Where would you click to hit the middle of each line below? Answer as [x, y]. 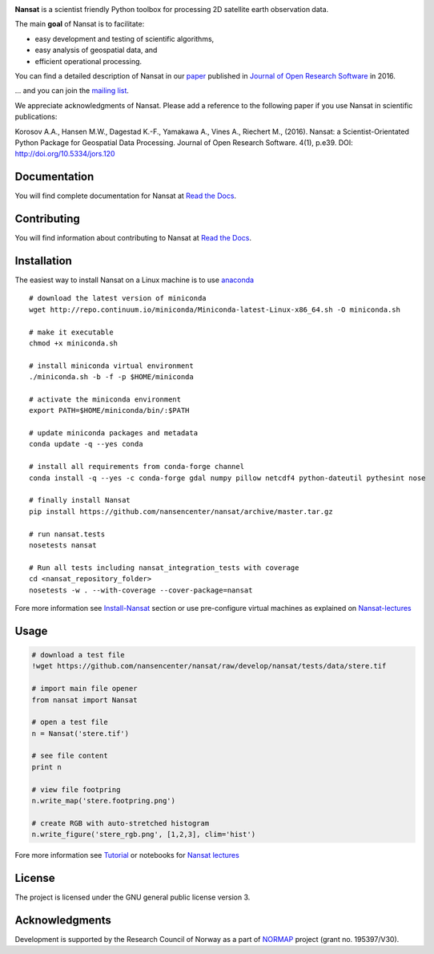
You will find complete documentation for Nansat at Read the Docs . [125, 196]
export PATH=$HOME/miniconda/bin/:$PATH [109, 410]
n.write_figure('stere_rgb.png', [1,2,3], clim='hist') [144, 835]
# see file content [70, 756]
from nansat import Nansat [84, 700]
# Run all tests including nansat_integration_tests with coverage [164, 568]
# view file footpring [76, 789]
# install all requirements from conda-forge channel [137, 467]
